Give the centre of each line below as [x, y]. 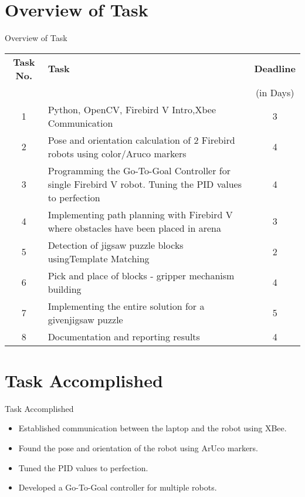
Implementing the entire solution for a [126, 306]
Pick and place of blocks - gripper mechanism [141, 275]
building [65, 289]
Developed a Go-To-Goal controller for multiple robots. [118, 487]
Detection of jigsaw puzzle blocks [116, 245]
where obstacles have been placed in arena [134, 228]
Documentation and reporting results [124, 336]
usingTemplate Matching [99, 258]
